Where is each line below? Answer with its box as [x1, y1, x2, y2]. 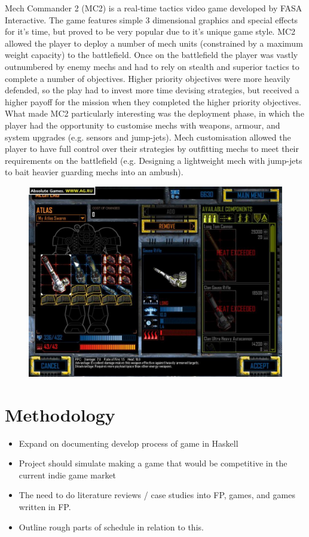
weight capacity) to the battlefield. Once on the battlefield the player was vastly [5, 48, 298, 61]
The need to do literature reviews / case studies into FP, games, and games [19, 489, 295, 501]
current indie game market [19, 468, 117, 481]
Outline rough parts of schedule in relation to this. [19, 520, 204, 533]
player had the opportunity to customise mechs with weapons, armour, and [5, 118, 280, 131]
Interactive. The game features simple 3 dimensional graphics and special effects [5, 13, 298, 26]
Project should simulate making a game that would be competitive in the [19, 457, 287, 469]
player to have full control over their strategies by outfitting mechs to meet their [5, 142, 299, 155]
